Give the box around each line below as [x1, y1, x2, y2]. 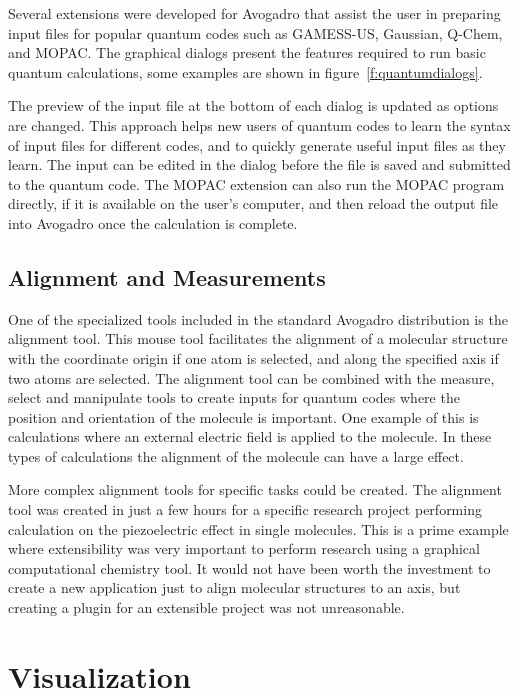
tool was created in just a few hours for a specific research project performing [8, 499, 482, 520]
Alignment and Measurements [8, 261, 326, 292]
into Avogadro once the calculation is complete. [8, 212, 298, 233]
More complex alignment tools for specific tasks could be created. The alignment [8, 479, 502, 500]
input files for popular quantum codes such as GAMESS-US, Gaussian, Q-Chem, [8, 22, 503, 43]
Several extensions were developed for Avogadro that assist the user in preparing [8, 3, 501, 23]
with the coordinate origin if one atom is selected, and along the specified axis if [8, 347, 499, 368]
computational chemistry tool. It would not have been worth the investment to [8, 557, 491, 578]
